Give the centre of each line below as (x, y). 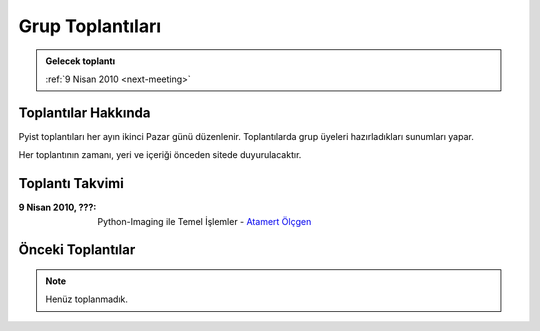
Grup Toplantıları (90, 26)
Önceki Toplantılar (77, 250)
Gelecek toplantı (80, 61)
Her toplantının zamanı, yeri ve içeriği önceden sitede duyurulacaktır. (160, 155)
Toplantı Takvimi (71, 183)
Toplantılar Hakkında (84, 112)
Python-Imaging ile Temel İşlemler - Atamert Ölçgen (204, 221)
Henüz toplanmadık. (87, 299)
